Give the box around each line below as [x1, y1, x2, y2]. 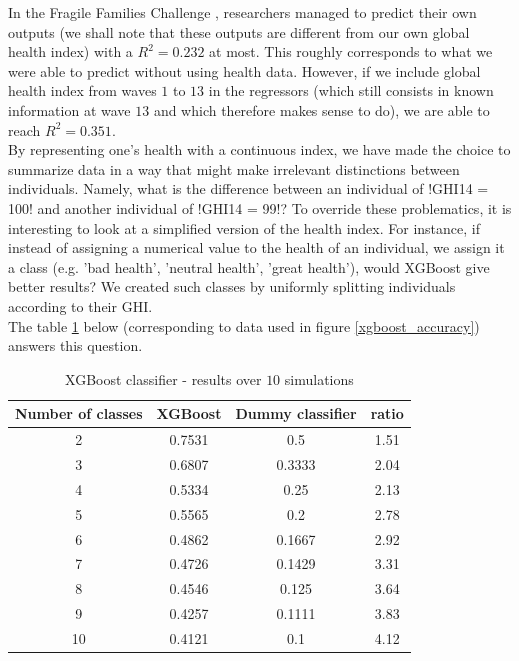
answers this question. [8, 335, 143, 356]
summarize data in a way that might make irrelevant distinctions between [8, 158, 460, 179]
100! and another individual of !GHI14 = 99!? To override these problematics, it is [8, 197, 512, 218]
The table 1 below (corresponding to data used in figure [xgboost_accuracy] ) [8, 315, 480, 336]
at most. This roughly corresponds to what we [209, 41, 493, 62]
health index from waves [8, 80, 157, 101]
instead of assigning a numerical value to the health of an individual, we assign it [8, 237, 505, 258]
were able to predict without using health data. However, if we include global [8, 60, 481, 81]
